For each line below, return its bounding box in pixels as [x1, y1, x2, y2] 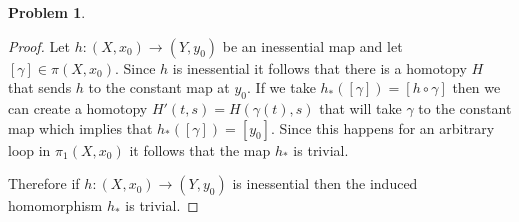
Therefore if [8, 173, 80, 194]
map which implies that [8, 117, 153, 138]
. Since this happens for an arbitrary [271, 117, 495, 138]
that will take [319, 97, 402, 118]
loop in [8, 139, 51, 160]
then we [452, 77, 501, 98]
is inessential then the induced [232, 173, 418, 194]
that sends [8, 77, 72, 98]
